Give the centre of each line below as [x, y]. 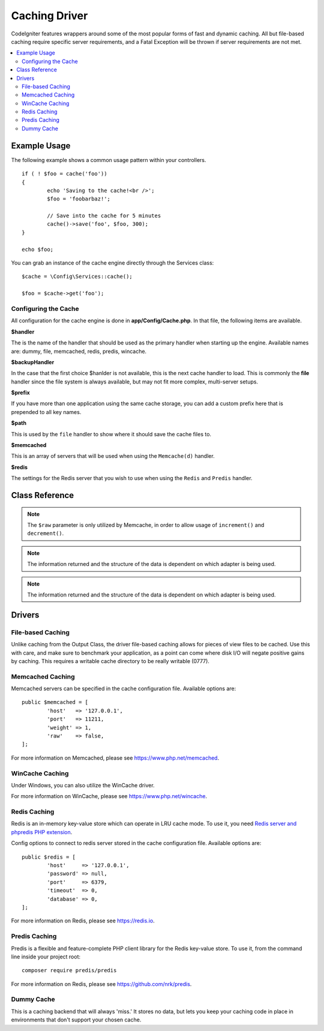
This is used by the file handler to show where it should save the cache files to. [111, 434]
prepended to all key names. [46, 412]
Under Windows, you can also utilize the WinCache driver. [83, 785]
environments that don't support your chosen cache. [76, 1020]
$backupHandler [33, 362]
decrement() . [46, 534]
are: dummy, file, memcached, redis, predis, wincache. [79, 351]
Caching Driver [49, 16]
